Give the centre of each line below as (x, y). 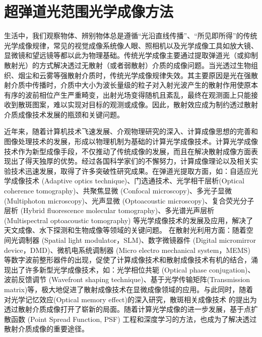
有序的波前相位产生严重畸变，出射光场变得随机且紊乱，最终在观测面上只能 (127, 94)
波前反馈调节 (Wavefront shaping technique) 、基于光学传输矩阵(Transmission (127, 279)
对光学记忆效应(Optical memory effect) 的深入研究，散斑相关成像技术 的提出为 (130, 299)
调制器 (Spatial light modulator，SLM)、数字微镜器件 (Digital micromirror (137, 240)
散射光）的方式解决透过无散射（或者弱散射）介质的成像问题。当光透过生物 (127, 65)
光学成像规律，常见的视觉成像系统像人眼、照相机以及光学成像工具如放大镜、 (131, 45)
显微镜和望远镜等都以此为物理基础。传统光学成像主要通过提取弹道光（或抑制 (131, 55)
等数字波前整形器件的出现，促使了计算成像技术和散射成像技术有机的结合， (127, 260)
